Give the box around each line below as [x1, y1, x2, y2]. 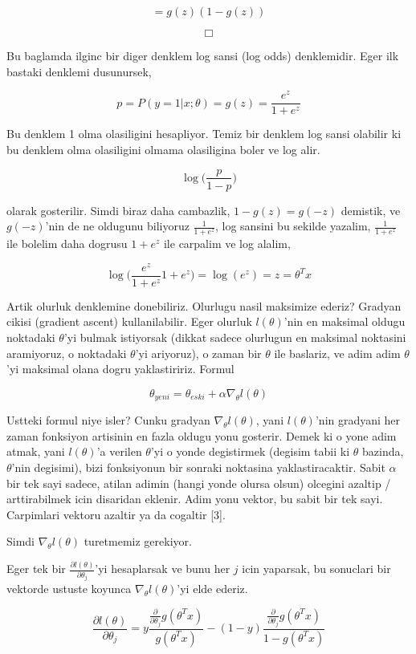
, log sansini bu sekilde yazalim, [214, 217, 371, 234]
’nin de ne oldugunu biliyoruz [45, 217, 190, 234]
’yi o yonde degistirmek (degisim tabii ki [150, 443, 350, 460]
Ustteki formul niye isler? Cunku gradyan [6, 412, 210, 429]
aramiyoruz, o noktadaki [6, 344, 127, 361]
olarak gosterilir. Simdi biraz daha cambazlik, [6, 201, 230, 218]
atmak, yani [6, 443, 65, 460]
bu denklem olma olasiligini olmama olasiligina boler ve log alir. [6, 140, 320, 157]
